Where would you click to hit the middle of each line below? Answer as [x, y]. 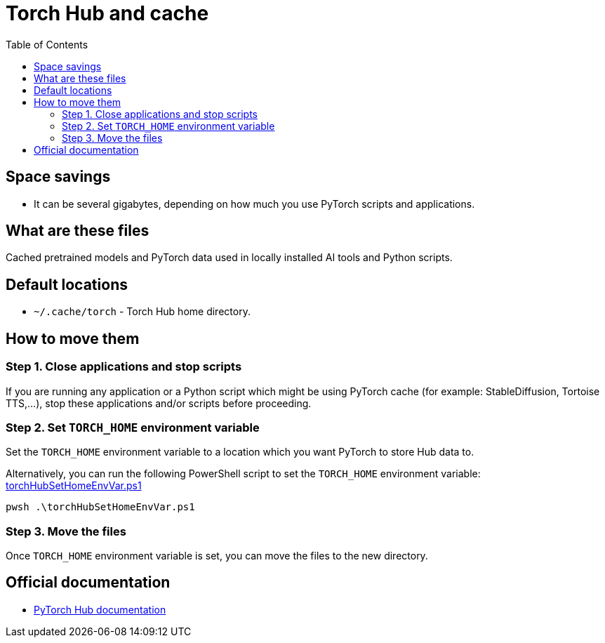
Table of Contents [47, 44]
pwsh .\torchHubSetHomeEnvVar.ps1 [100, 507]
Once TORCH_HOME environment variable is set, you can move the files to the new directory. [217, 556]
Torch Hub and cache [107, 13]
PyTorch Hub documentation [100, 609]
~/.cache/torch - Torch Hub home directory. [142, 312]
